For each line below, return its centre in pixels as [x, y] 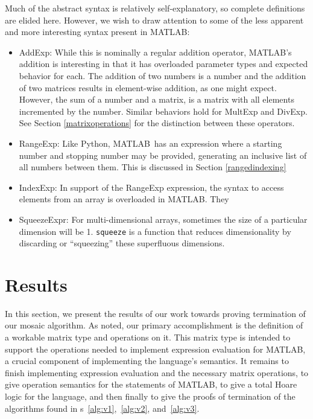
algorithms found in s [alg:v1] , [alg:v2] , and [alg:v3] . [102, 408]
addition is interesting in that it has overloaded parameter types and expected [163, 64]
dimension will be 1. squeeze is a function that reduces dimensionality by [155, 231]
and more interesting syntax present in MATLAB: [97, 32]
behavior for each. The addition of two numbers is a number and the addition [163, 75]
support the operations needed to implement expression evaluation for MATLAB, [155, 349]
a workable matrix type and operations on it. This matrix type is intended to [148, 337]
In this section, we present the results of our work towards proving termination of [155, 313]
